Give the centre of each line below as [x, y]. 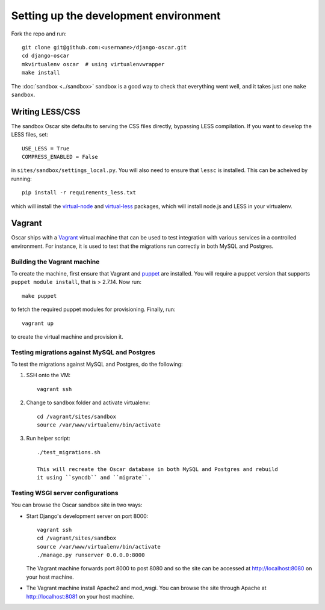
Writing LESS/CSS [46, 112]
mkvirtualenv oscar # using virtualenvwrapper [93, 64]
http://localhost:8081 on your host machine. [80, 596]
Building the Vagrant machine [55, 262]
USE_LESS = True [46, 148]
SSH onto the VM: [48, 375]
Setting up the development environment [116, 16]
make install [41, 73]
